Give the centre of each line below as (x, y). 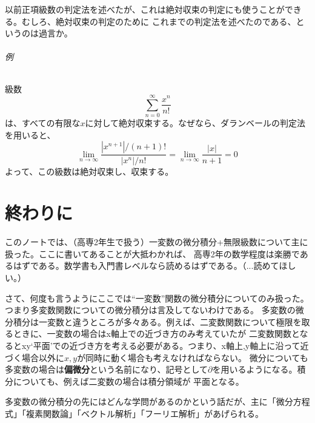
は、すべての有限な (43, 123)
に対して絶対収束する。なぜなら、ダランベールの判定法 (195, 123)
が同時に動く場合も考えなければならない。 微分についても (193, 357)
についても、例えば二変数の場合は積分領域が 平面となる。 (128, 381)
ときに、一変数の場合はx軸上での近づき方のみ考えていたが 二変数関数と (156, 333)
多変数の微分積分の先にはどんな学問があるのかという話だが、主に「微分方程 (157, 401)
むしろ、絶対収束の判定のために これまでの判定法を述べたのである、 (159, 21)
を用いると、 (30, 134)
